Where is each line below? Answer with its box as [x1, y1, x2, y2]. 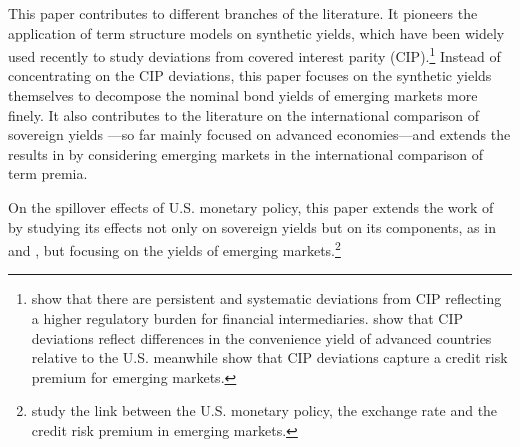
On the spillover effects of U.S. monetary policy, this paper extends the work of [8, 197, 494, 217]
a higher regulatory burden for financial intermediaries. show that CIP [31, 308, 463, 329]
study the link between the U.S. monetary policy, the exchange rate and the [31, 400, 498, 421]
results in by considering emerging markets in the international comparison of [8, 143, 484, 164]
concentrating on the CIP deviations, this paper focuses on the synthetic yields [8, 65, 492, 86]
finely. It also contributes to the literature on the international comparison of [8, 104, 480, 125]
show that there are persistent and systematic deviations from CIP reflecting [31, 288, 502, 309]
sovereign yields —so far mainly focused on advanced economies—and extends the [8, 124, 511, 145]
